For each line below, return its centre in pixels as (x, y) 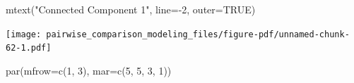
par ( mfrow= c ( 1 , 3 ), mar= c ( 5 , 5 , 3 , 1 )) (89, 70)
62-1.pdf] (29, 48)
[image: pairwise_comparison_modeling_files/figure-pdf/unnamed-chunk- (178, 34)
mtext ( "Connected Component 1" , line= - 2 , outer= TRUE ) (131, 9)
